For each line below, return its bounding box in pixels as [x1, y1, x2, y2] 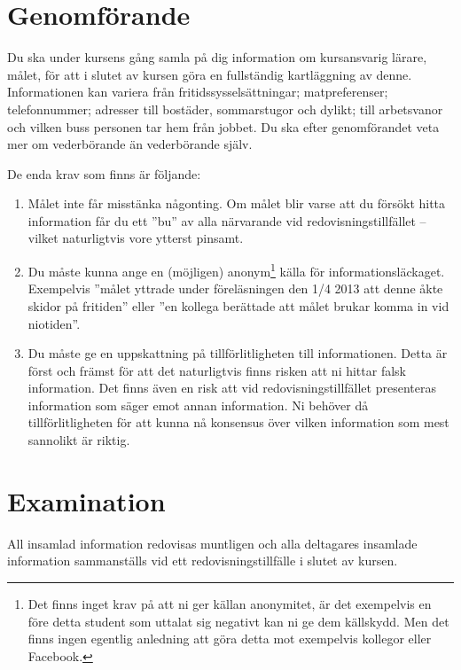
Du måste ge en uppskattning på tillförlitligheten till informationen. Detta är [27, 344, 448, 362]
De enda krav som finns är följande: [7, 164, 201, 183]
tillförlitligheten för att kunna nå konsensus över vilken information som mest [27, 413, 449, 432]
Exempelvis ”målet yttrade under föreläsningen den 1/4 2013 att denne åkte [27, 279, 443, 298]
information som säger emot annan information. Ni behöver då [27, 395, 369, 414]
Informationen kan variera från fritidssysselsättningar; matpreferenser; [7, 82, 388, 101]
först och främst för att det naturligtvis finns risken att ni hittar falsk [27, 361, 406, 379]
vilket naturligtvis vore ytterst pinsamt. [27, 229, 244, 247]
